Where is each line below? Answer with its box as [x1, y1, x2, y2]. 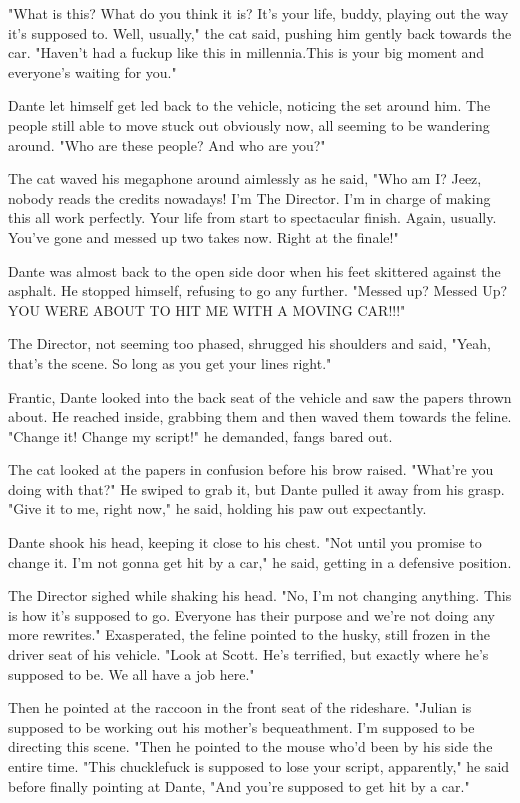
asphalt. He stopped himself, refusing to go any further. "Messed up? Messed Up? [8, 280, 508, 301]
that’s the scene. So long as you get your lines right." [8, 352, 332, 373]
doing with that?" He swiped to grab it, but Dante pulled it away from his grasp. [8, 478, 505, 499]
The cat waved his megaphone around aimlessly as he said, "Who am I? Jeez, [8, 168, 482, 189]
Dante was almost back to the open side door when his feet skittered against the [8, 260, 501, 281]
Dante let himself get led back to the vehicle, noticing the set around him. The [8, 95, 491, 116]
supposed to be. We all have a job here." [8, 663, 255, 684]
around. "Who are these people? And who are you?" [8, 134, 326, 155]
